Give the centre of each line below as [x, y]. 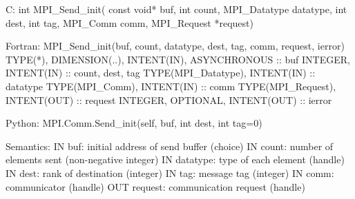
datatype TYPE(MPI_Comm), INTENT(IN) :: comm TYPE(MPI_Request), [171, 86]
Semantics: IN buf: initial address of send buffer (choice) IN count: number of [170, 146]
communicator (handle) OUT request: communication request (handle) [155, 186]
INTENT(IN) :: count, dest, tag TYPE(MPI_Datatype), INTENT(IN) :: [161, 73]
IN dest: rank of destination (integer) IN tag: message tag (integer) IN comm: [170, 172]
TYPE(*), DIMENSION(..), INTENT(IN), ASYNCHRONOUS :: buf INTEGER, [178, 59]
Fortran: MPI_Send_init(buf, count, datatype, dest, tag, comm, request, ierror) [175, 46]
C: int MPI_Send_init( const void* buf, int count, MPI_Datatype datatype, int [176, 9]
